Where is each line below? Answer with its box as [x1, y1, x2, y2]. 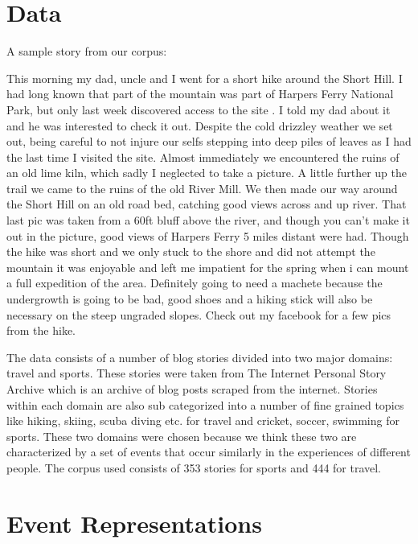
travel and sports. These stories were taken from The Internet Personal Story [6, 365, 387, 381]
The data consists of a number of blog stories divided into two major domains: [6, 348, 393, 365]
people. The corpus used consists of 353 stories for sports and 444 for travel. [6, 459, 382, 476]
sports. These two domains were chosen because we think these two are [6, 427, 357, 444]
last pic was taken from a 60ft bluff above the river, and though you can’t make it [6, 212, 410, 229]
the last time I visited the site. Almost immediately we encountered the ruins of [6, 148, 400, 165]
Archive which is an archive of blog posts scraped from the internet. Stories [6, 381, 378, 397]
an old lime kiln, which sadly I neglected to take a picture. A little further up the [6, 164, 407, 181]
